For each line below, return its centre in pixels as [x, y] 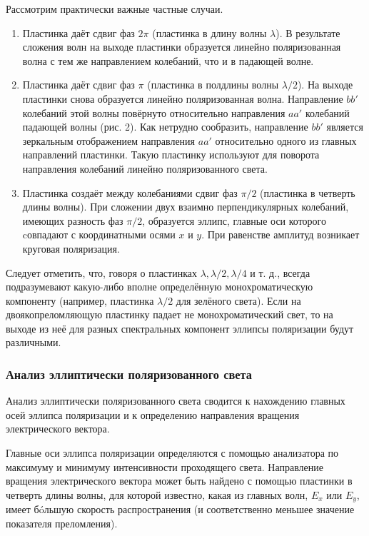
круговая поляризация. [71, 248]
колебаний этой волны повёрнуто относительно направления [154, 112]
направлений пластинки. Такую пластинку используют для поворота [171, 155]
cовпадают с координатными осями [99, 234]
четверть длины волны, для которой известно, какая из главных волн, [157, 494]
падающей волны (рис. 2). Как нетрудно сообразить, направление [165, 127]
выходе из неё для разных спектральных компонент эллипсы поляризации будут [180, 328]
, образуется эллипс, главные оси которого [234, 220]
